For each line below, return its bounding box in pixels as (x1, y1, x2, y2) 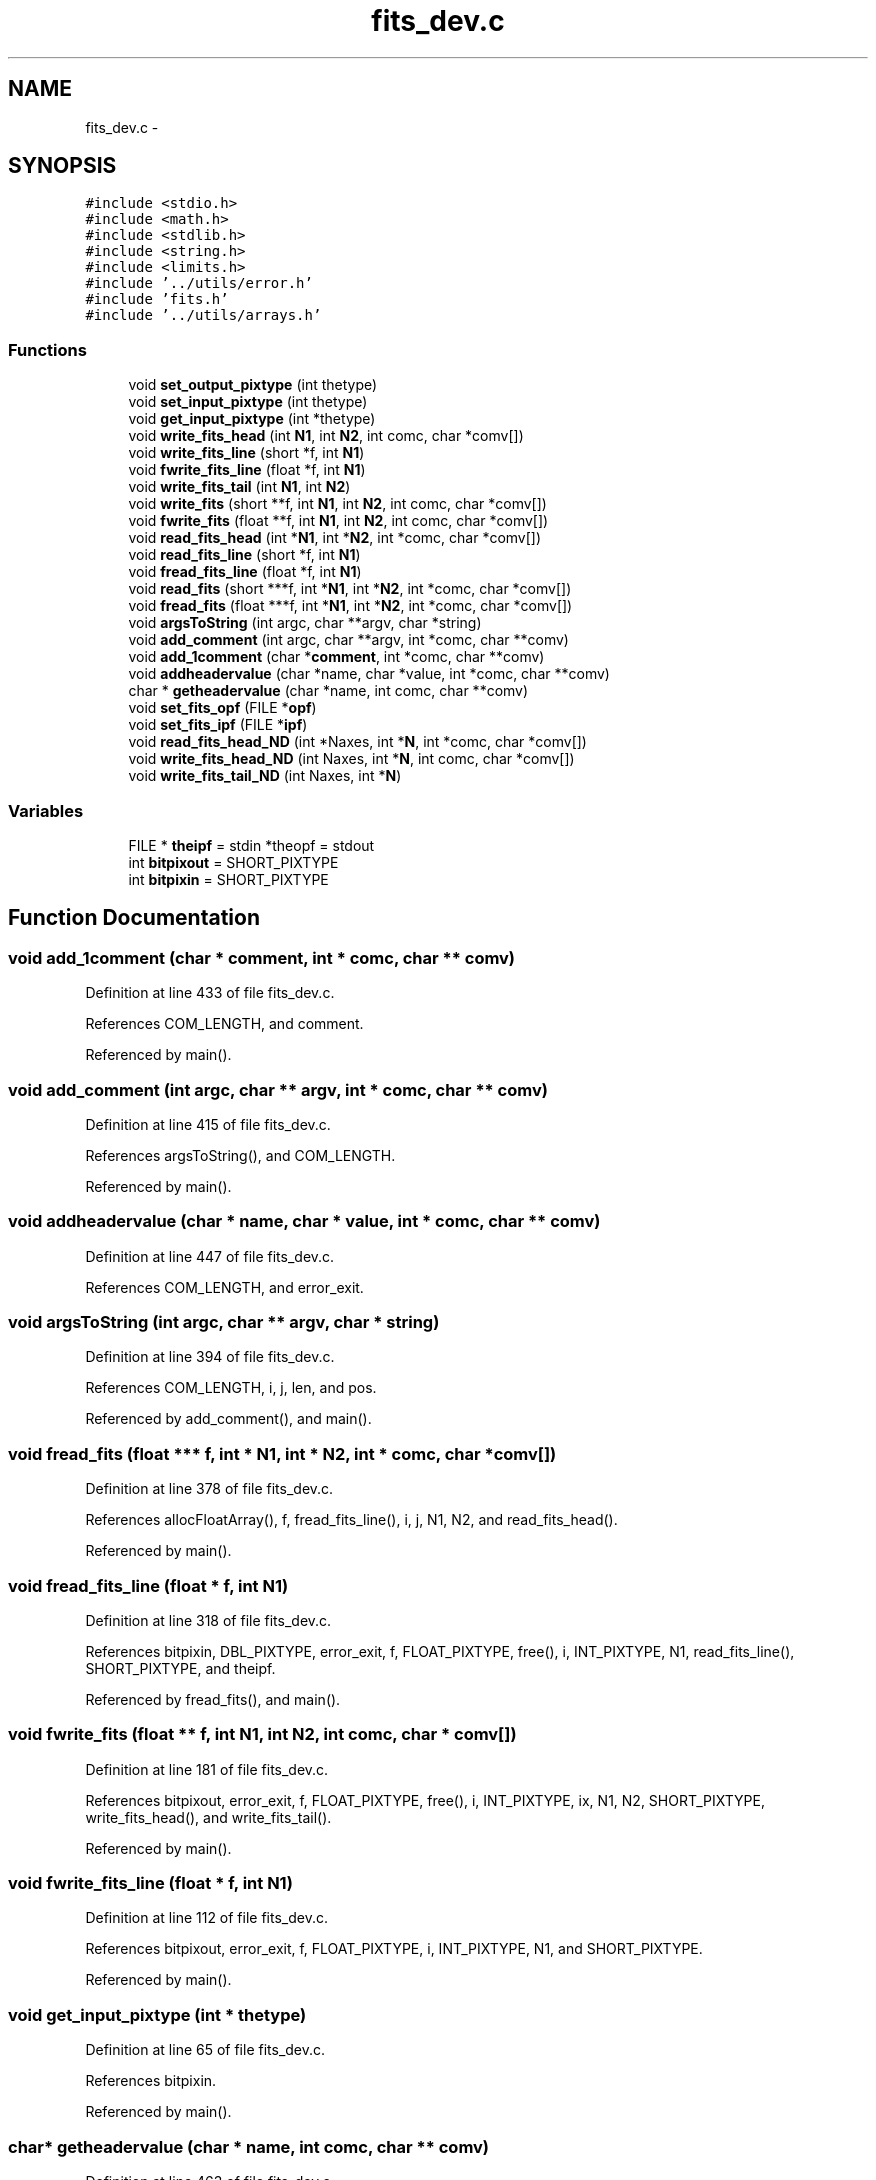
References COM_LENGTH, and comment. (85, 1015, 364, 1033)
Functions (8, 339, 87, 360)
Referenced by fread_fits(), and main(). (85, 1690, 341, 1708)
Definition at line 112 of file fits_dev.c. (85, 1909, 329, 1927)
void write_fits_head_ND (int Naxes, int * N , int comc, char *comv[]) (128, 750, 575, 768)
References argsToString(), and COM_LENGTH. (85, 1146, 396, 1164)
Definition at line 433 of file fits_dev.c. (85, 984, 335, 1002)
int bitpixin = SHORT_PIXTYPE (128, 870, 329, 888)
